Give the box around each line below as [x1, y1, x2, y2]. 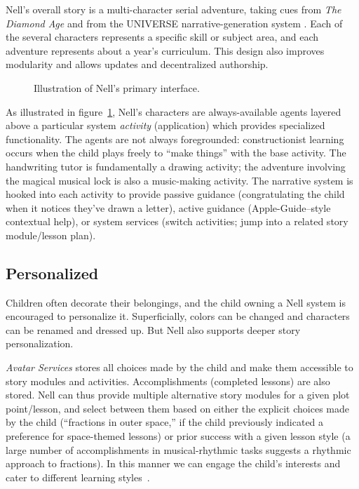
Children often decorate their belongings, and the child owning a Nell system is [6, 295, 346, 309]
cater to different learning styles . [6, 469, 150, 484]
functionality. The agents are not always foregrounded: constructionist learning [6, 131, 344, 146]
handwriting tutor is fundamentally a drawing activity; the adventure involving [6, 159, 346, 173]
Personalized [6, 262, 99, 283]
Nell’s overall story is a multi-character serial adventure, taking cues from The [6, 2, 341, 16]
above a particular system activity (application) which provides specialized [6, 118, 325, 133]
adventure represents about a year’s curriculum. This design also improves [6, 43, 325, 58]
